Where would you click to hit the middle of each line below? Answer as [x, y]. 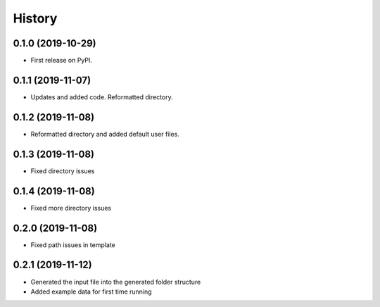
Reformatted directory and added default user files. [105, 134]
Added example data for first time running [91, 292]
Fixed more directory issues [71, 208]
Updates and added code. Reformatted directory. [102, 97]
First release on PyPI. [62, 61]
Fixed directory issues [63, 171]
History [35, 18]
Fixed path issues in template [73, 245]
